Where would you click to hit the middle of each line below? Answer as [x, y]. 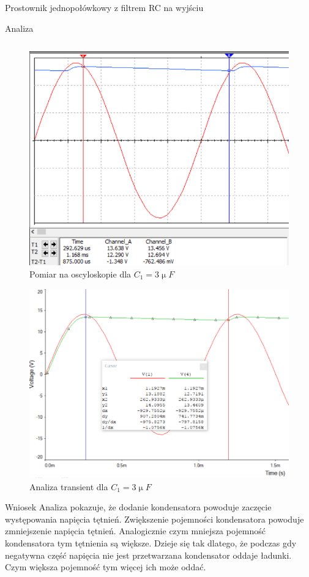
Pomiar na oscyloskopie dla [80, 274]
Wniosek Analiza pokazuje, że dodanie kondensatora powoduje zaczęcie [138, 507]
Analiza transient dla [69, 486]
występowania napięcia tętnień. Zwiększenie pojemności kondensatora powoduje [154, 519]
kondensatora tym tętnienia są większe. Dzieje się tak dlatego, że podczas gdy [151, 542]
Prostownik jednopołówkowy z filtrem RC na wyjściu [104, 7]
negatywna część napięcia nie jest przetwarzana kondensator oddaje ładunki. [148, 555]
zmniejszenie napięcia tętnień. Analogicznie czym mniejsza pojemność [136, 531]
